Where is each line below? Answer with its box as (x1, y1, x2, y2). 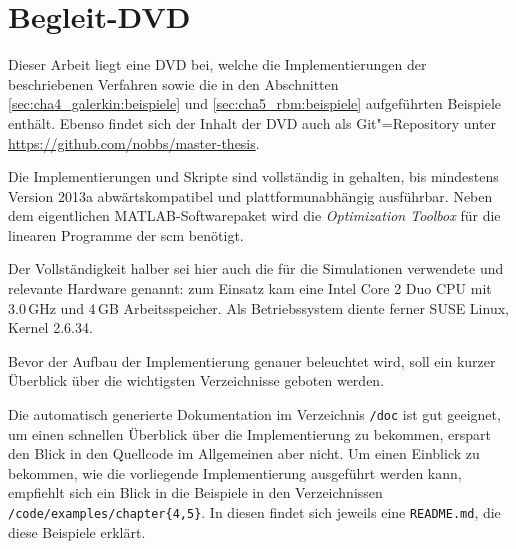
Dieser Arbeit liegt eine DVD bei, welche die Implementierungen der (8, 54, 427, 75)
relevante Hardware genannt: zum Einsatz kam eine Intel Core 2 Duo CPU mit (8, 278, 492, 299)
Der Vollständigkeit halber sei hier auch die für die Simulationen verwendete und (8, 258, 504, 279)
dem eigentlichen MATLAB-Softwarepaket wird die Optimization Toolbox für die (8, 205, 501, 226)
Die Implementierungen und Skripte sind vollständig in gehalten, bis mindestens (8, 166, 499, 187)
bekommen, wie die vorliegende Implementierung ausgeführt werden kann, (8, 462, 462, 483)
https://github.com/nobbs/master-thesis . (8, 132, 260, 153)
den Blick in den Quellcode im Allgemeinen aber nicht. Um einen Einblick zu (8, 443, 480, 464)
